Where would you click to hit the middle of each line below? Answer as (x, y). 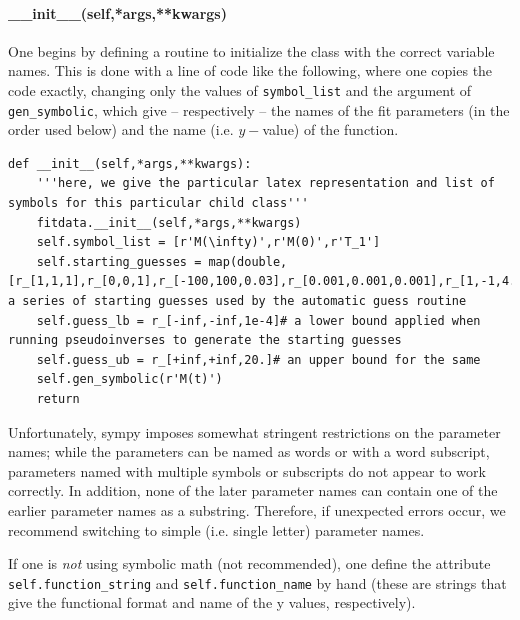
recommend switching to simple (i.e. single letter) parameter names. (216, 529)
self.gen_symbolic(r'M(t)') (129, 379)
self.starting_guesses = (119, 261)
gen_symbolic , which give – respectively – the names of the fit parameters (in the (259, 109)
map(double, (248, 261)
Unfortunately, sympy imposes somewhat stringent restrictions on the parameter (254, 431)
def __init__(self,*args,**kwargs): (130, 163)
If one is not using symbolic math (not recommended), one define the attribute (249, 563)
